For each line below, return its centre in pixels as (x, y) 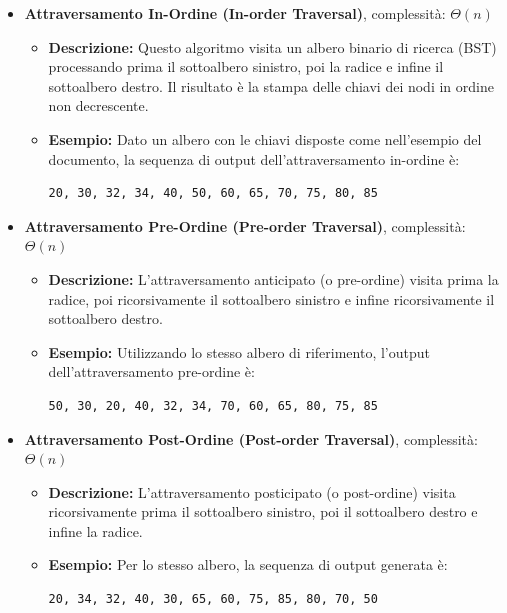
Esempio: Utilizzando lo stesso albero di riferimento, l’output (239, 351)
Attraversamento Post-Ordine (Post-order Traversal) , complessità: (251, 438)
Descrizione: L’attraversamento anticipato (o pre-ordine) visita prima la (273, 278)
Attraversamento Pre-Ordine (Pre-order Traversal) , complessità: (245, 225)
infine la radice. (95, 530)
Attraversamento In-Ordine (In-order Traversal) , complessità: (235, 13)
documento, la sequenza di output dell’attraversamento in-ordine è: (254, 158)
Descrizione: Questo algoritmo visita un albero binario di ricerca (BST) (272, 46)
